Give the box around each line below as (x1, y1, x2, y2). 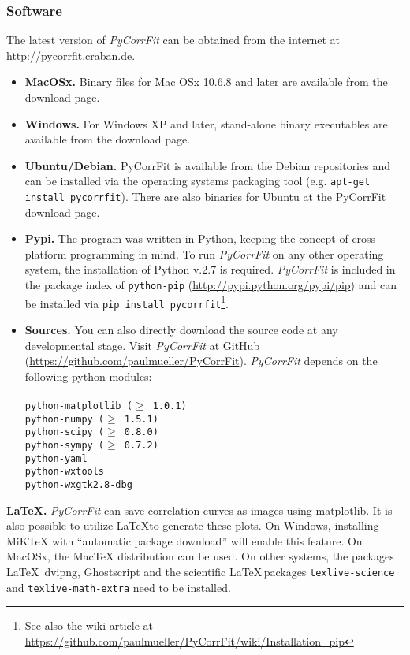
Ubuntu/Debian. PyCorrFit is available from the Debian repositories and (24, 157, 390, 173)
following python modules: (24, 367, 152, 384)
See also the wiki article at (24, 617, 154, 634)
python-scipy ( (24, 426, 105, 438)
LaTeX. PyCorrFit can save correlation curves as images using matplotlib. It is (6, 501, 393, 518)
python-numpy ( (24, 413, 105, 425)
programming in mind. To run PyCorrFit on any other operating (70, 245, 384, 262)
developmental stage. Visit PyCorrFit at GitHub (24, 337, 260, 353)
